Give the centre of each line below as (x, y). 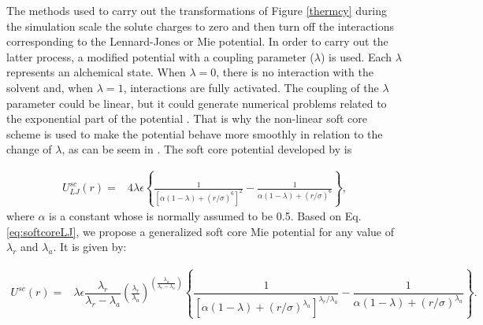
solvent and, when (50, 87)
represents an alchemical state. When (96, 72)
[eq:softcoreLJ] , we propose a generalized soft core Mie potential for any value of (200, 231)
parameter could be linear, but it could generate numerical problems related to (197, 103)
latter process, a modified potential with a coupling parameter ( (160, 56)
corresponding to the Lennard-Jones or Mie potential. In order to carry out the (197, 41)
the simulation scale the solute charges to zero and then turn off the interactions (201, 26)
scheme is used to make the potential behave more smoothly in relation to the (195, 133)
